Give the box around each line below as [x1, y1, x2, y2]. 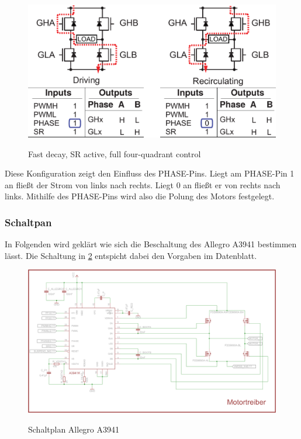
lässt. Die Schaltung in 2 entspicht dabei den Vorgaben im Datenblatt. [5, 249, 257, 261]
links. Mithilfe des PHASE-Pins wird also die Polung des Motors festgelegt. [5, 190, 275, 202]
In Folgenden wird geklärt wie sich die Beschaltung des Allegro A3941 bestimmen [5, 238, 297, 250]
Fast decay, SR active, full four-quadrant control [28, 147, 201, 160]
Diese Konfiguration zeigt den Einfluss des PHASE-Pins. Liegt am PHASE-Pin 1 [5, 167, 295, 179]
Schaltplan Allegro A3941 [28, 423, 120, 435]
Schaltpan [5, 215, 52, 229]
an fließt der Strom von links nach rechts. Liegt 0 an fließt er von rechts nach [5, 178, 281, 191]
